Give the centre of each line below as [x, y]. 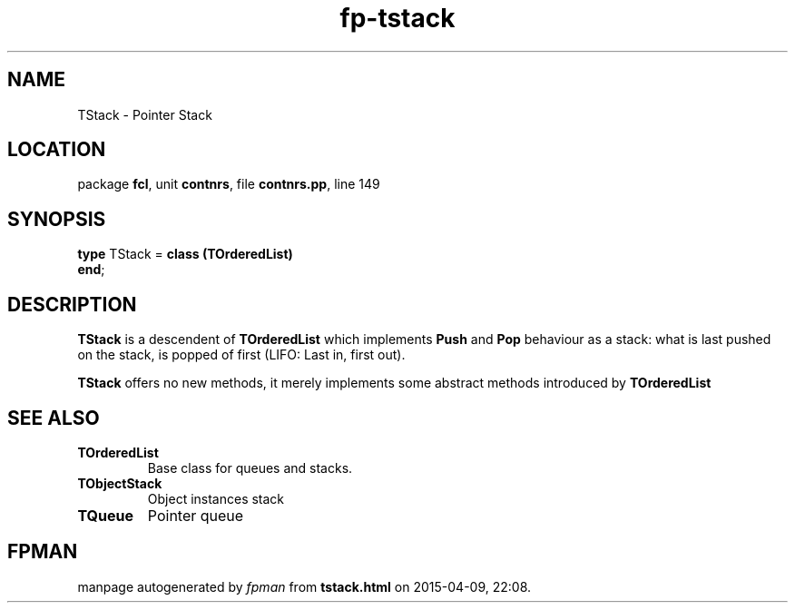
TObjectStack [120, 483]
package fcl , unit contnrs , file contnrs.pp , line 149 [229, 184]
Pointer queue [196, 515]
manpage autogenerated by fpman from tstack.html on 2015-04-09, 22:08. [304, 586]
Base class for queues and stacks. [250, 467]
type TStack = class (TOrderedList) [185, 254]
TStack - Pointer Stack [145, 114]
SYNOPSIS [57, 219]
